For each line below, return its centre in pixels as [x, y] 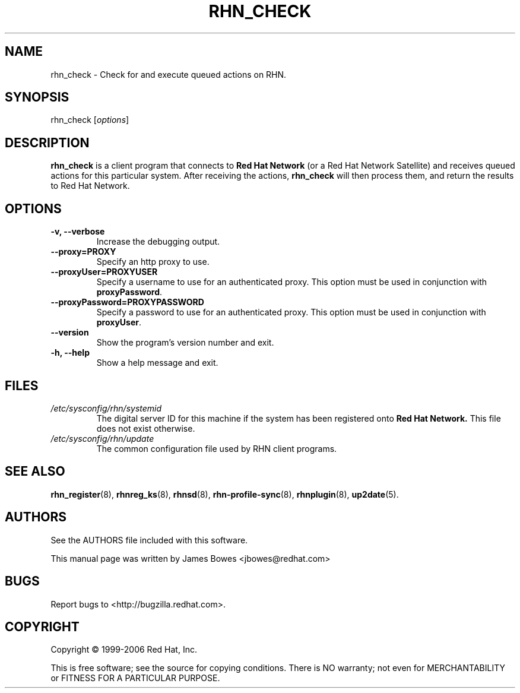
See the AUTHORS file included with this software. [149, 540]
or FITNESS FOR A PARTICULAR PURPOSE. [135, 678]
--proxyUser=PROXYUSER [104, 272]
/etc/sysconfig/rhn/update [102, 438]
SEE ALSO [35, 472]
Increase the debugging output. [158, 242]
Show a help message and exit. [157, 363]
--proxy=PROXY [83, 252]
